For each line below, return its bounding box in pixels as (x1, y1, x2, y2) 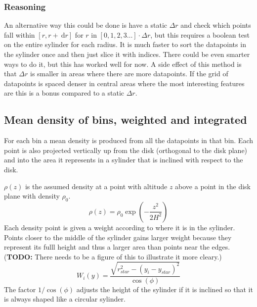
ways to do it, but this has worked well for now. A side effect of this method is (4, 58, 242, 69)
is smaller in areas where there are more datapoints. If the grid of (30, 68, 228, 79)
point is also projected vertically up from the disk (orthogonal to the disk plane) (4, 145, 248, 155)
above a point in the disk (175, 181, 251, 191)
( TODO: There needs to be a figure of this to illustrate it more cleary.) (4, 251, 222, 261)
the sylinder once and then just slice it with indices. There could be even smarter (4, 49, 250, 59)
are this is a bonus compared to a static (4, 88, 125, 98)
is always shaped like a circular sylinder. (4, 294, 126, 304)
